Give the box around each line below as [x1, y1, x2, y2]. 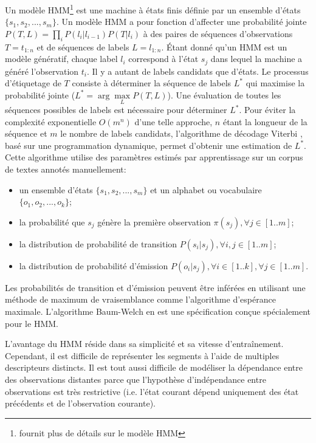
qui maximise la [246, 77, 305, 89]
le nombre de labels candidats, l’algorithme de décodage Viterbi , [60, 127, 303, 140]
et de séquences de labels [36, 40, 129, 53]
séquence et [5, 127, 47, 140]
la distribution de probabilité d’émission [19, 259, 168, 272]
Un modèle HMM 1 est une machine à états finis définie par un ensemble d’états [5, 2, 301, 16]
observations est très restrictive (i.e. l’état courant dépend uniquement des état [5, 385, 299, 397]
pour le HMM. [5, 317, 58, 329]
